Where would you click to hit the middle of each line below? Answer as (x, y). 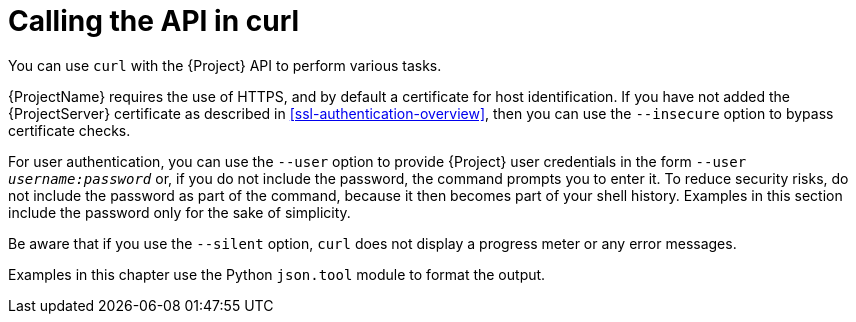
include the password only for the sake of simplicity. (179, 212)
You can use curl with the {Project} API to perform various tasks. (225, 65)
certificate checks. (69, 130)
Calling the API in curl (154, 21)
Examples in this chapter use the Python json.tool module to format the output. (277, 274)
